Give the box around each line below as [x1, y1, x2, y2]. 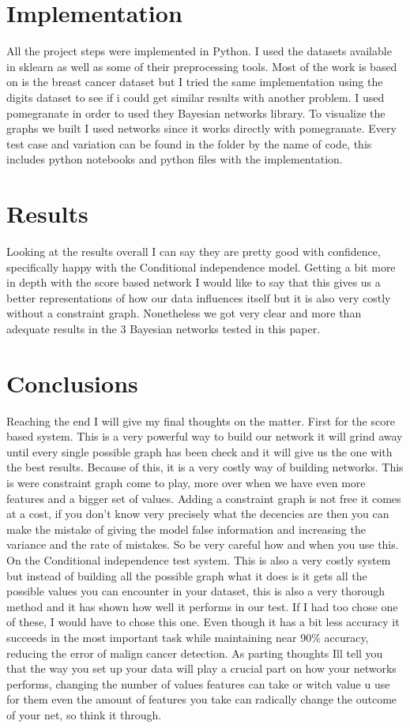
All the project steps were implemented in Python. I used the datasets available [6, 43, 392, 59]
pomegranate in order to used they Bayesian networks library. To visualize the [6, 104, 386, 121]
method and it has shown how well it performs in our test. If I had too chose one [6, 598, 398, 614]
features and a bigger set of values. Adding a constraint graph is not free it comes [6, 490, 401, 506]
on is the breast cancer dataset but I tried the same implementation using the [6, 73, 383, 90]
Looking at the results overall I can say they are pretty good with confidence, [6, 243, 381, 259]
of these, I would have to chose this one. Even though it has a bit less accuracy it [6, 614, 400, 630]
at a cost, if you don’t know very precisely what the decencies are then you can [6, 505, 389, 522]
